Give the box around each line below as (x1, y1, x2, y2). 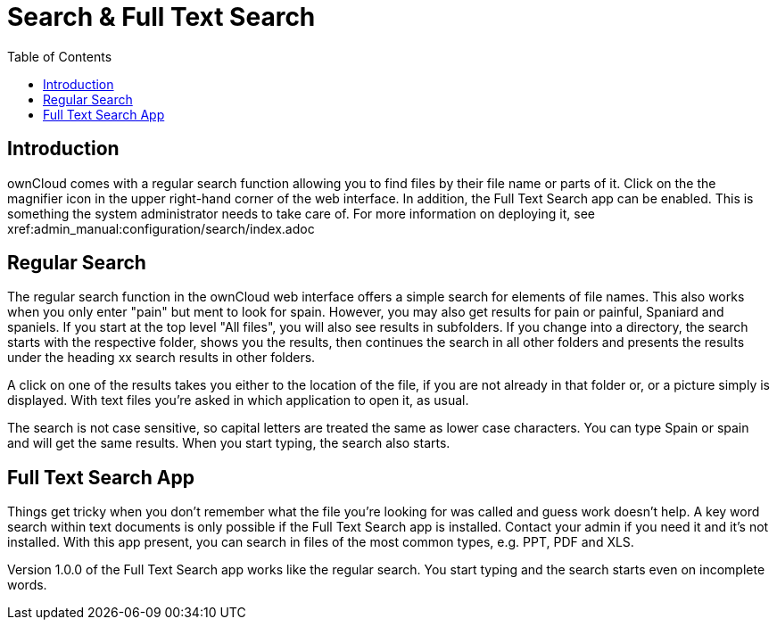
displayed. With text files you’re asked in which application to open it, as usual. (7, 392, 469, 408)
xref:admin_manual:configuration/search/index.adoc (7, 220, 315, 236)
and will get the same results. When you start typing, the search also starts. (7, 435, 450, 451)
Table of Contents (7, 48, 112, 64)
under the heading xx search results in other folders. (7, 350, 316, 366)
